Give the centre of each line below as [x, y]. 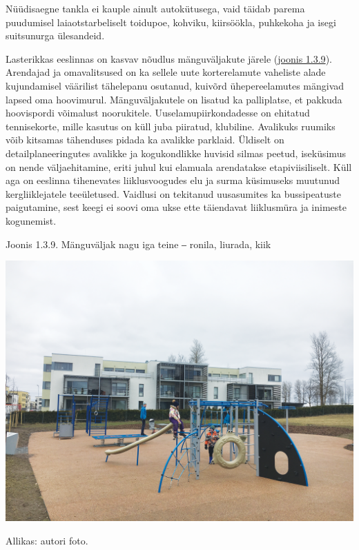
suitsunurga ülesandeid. [55, 35]
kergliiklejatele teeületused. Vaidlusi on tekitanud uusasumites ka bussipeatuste [174, 193]
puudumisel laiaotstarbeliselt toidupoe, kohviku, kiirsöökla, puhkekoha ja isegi [171, 22]
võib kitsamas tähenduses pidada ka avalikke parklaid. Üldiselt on [145, 140]
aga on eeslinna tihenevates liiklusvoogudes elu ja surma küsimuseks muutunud [173, 180]
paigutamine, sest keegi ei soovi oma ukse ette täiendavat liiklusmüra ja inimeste [176, 207]
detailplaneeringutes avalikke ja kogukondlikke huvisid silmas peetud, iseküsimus [176, 153]
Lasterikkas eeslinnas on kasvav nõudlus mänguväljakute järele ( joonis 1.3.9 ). [169, 58]
